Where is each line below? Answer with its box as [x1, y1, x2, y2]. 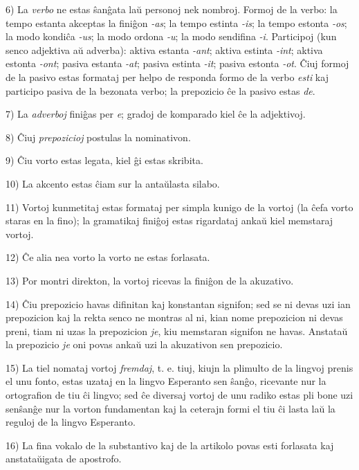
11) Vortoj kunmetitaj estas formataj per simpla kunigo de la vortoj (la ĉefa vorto [6, 199, 353, 214]
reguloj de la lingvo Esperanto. [6, 415, 136, 429]
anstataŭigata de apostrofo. [6, 451, 122, 466]
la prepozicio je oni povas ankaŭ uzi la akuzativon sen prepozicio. [6, 337, 283, 352]
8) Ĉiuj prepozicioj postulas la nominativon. [6, 129, 191, 144]
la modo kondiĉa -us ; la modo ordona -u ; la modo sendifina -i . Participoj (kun [6, 29, 337, 44]
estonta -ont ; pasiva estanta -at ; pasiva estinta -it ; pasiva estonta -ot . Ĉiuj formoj [6, 56, 349, 71]
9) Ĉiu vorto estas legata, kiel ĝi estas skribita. [6, 153, 203, 168]
